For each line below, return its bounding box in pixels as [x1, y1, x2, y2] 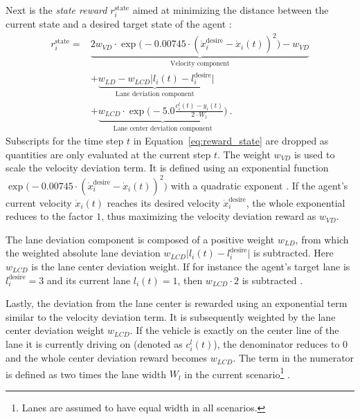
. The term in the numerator [233, 351, 354, 365]
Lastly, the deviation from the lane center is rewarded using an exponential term [6, 296, 348, 310]
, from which [295, 232, 349, 246]
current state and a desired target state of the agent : [6, 17, 232, 31]
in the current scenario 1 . [184, 364, 290, 381]
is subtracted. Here [253, 245, 334, 260]
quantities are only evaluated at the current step [6, 147, 211, 161]
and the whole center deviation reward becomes [6, 351, 208, 365]
